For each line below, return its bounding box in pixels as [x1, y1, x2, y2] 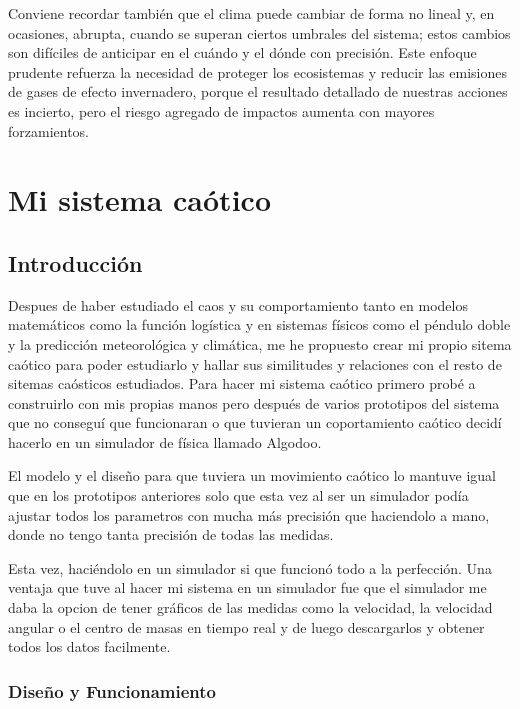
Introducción [8, 247, 143, 278]
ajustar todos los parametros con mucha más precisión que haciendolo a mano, [8, 504, 490, 525]
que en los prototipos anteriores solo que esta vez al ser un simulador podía [8, 485, 469, 506]
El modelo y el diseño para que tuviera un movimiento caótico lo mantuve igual [8, 465, 497, 486]
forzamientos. [8, 120, 90, 141]
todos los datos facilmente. [8, 636, 171, 657]
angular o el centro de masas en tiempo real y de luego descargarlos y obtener [8, 616, 485, 637]
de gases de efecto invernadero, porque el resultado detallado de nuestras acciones [8, 81, 508, 102]
